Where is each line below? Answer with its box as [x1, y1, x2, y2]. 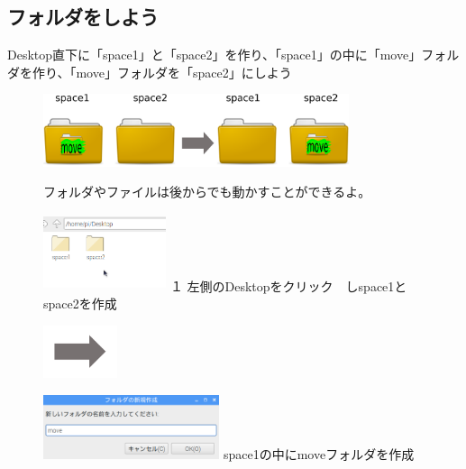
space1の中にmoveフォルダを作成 [223, 444, 415, 463]
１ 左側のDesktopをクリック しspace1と [169, 276, 407, 295]
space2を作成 [43, 294, 117, 313]
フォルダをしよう [7, 3, 159, 31]
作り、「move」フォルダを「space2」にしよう [32, 62, 292, 81]
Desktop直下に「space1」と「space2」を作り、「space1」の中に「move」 [7, 45, 422, 64]
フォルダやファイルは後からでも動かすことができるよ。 [43, 182, 371, 201]
